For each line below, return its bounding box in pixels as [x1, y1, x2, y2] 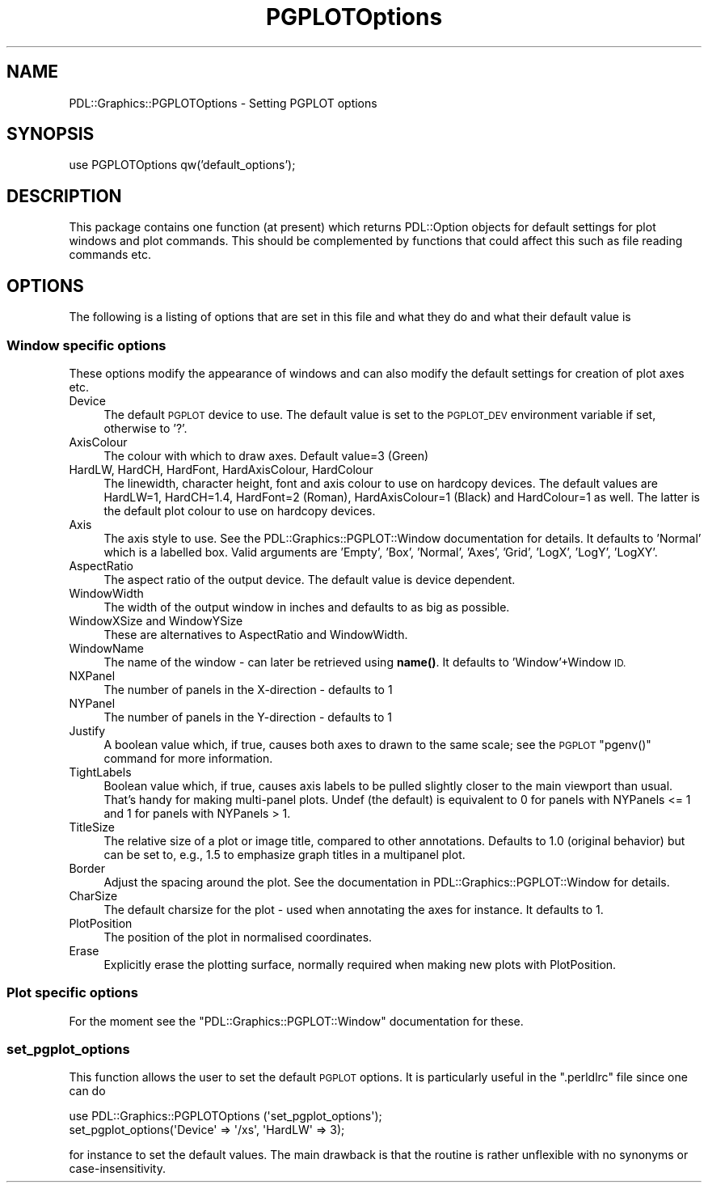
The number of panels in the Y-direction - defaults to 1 [103, 709, 392, 724]
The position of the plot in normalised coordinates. [103, 929, 373, 944]
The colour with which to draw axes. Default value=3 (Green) [103, 448, 429, 463]
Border [69, 861, 105, 875]
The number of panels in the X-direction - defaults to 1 [103, 682, 393, 696]
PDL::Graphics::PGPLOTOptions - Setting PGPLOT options [69, 95, 377, 110]
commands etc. [69, 248, 151, 262]
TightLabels [69, 764, 132, 779]
